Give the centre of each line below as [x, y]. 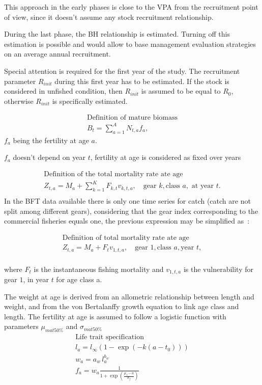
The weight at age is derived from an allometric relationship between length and [129, 296]
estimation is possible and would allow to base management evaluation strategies [130, 44]
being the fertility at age [51, 140]
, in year [36, 279]
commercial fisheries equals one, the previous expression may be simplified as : [127, 221]
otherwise [19, 101]
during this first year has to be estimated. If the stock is [142, 81]
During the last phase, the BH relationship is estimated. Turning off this [117, 34]
